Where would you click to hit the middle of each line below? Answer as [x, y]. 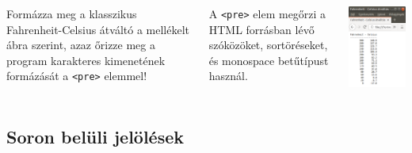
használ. [228, 76]
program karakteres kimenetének [86, 60]
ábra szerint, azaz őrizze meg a [81, 45]
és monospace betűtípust [269, 60]
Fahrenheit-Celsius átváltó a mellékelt [98, 29]
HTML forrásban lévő [261, 29]
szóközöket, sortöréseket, [268, 45]
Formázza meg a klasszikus [72, 13]
